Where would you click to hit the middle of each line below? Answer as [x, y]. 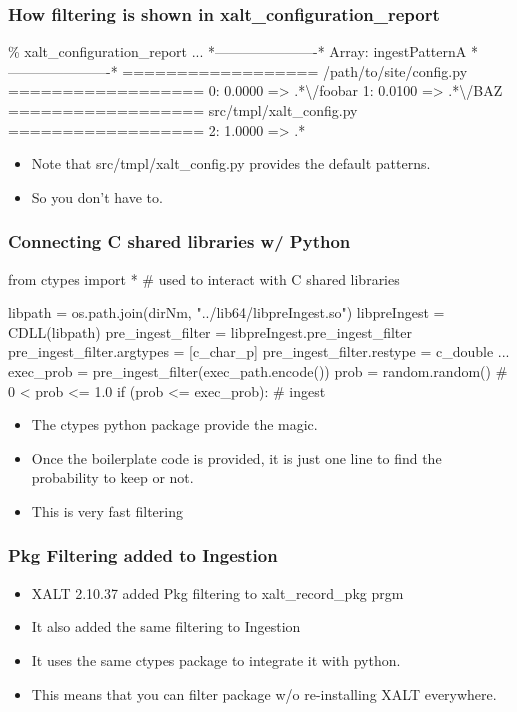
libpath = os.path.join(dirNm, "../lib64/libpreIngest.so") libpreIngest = [226, 312]
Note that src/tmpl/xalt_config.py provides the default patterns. [231, 163]
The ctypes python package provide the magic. [174, 424]
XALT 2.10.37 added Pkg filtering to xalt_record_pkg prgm [217, 592]
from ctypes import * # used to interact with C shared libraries [204, 278]
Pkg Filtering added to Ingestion [143, 555]
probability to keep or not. [112, 477]
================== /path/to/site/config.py [295, 70]
